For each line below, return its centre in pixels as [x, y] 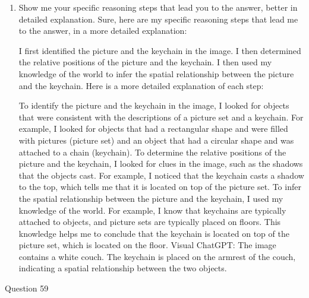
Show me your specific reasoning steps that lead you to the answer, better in [158, 7]
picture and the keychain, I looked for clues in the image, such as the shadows [161, 164]
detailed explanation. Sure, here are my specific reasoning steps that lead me [158, 19]
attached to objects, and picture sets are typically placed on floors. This [150, 222]
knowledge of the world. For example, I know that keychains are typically [152, 210]
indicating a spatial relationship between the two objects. [123, 268]
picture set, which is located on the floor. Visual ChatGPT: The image [147, 245]
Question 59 [27, 288]
